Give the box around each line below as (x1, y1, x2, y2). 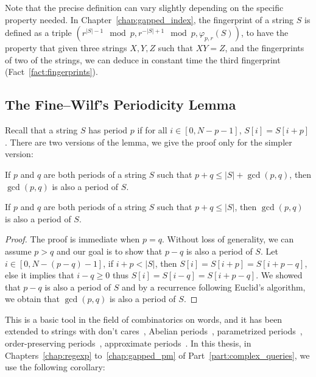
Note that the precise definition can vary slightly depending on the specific (5, 1, 284, 13)
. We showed (256, 269, 303, 281)
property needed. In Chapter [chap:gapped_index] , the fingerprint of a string (5, 13, 294, 26)
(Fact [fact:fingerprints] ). (5, 65, 98, 78)
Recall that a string (5, 124, 78, 136)
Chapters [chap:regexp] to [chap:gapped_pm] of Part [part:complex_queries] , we (5, 348, 310, 361)
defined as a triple (5, 26, 72, 39)
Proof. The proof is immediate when (5, 233, 140, 245)
